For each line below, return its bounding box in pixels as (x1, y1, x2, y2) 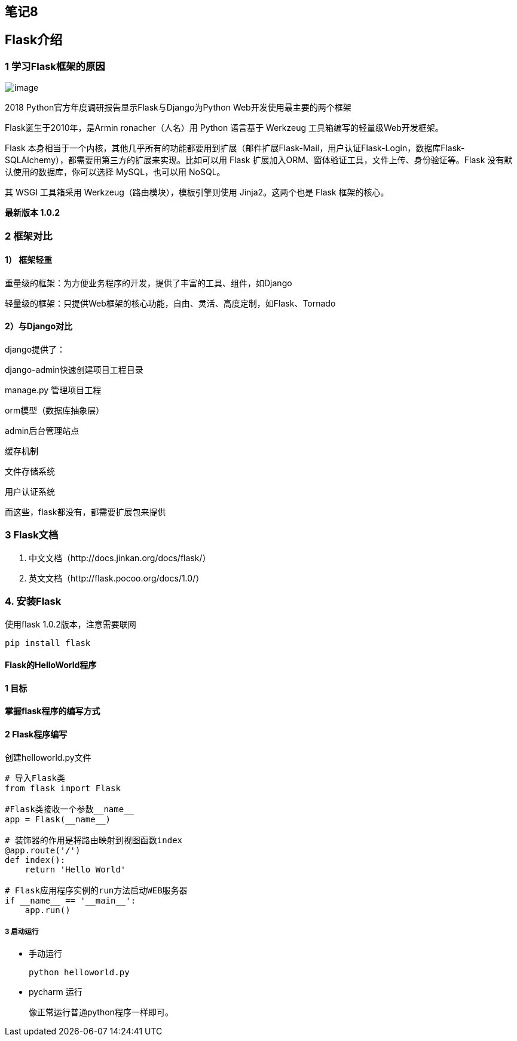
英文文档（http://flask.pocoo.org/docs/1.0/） (29, 572, 204, 583)
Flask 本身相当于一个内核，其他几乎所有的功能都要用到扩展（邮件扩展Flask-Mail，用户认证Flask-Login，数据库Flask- (5, 143, 465, 154)
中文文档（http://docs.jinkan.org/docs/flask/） (29, 552, 211, 563)
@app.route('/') (5, 845, 81, 855)
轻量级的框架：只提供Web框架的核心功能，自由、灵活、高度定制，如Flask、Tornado (5, 298, 336, 308)
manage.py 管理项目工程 (5, 385, 102, 396)
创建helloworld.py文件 (5, 752, 91, 763)
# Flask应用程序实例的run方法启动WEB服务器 (5, 885, 188, 895)
